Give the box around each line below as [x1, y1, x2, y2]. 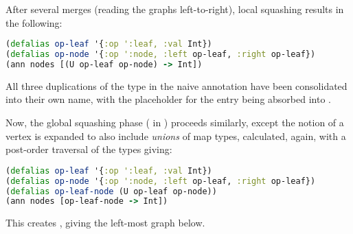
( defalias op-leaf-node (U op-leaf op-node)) [5, 186, 217, 196]
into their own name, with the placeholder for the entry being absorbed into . [5, 92, 331, 106]
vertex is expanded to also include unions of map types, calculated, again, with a [5, 128, 346, 143]
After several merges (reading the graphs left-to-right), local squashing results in [5, 2, 344, 16]
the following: [5, 15, 62, 30]
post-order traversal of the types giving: [5, 142, 172, 156]
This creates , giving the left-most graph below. [5, 215, 205, 230]
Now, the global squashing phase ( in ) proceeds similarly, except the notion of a [5, 115, 344, 129]
